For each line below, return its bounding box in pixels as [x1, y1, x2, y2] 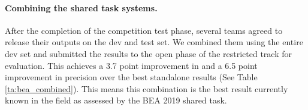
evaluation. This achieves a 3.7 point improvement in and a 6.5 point [5, 59, 258, 71]
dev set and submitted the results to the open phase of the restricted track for [5, 47, 292, 59]
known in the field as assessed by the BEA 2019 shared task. [5, 94, 227, 106]
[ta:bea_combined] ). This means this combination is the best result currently [5, 82, 288, 95]
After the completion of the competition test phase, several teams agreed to [5, 24, 283, 36]
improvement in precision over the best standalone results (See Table [5, 71, 258, 83]
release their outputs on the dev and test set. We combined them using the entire [5, 36, 303, 48]
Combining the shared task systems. [5, 1, 158, 14]
